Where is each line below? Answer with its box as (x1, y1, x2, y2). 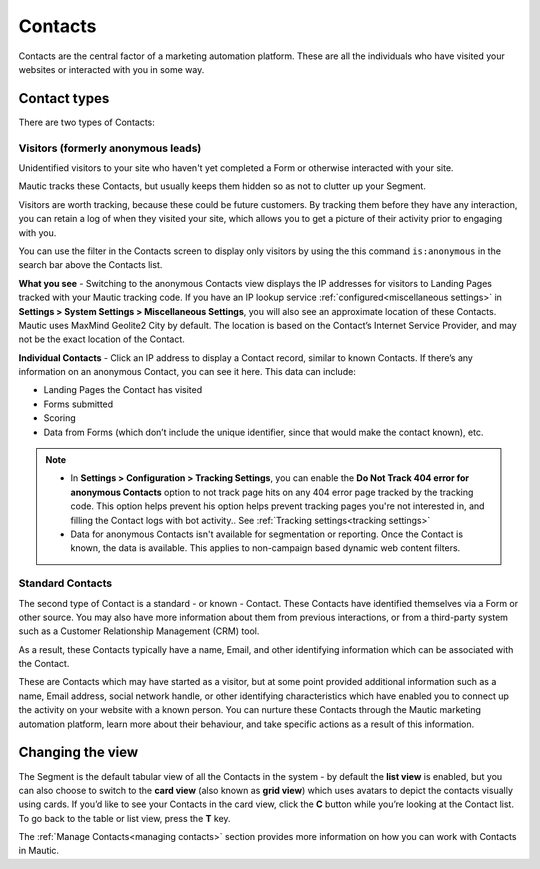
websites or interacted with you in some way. (18, 63, 205, 75)
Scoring (43, 412, 77, 424)
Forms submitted (43, 398, 114, 410)
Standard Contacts (18, 576, 113, 590)
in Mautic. (18, 845, 60, 857)
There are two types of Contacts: (18, 116, 155, 128)
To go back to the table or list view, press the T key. (18, 812, 231, 824)
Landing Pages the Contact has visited (43, 384, 203, 396)
